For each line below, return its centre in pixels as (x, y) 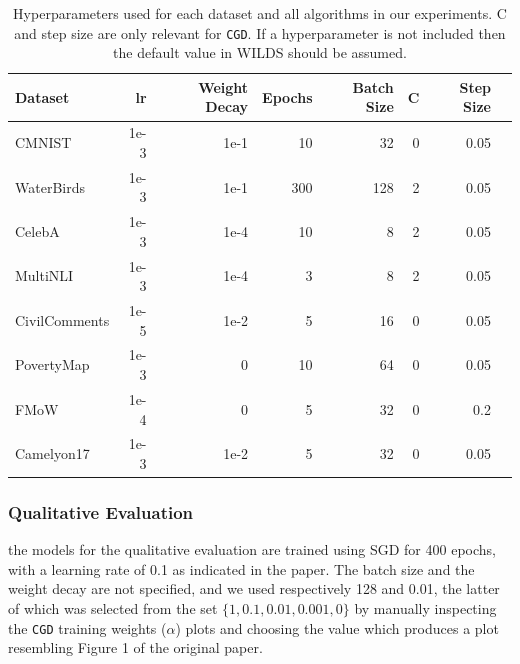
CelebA (37, 230)
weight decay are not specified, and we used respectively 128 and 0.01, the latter (254, 588)
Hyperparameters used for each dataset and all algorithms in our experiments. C (260, 13)
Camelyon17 (52, 453)
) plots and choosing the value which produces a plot (337, 627)
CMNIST (43, 142)
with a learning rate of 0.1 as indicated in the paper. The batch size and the (241, 568)
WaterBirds (50, 186)
